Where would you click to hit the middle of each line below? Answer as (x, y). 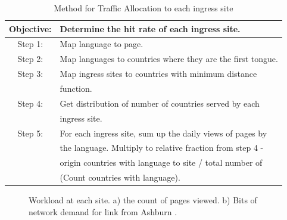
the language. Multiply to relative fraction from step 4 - (162, 148)
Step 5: (30, 133)
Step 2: (30, 59)
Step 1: (30, 44)
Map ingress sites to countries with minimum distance (158, 74)
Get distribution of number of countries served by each (160, 103)
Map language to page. (102, 44)
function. (76, 88)
